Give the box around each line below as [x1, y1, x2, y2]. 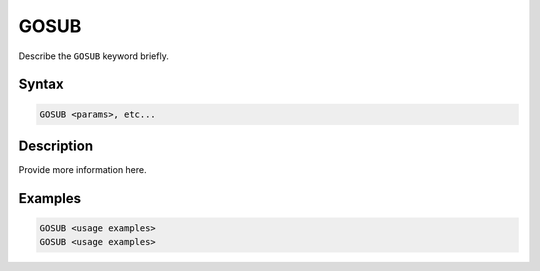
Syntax [18, 76, 64, 93]
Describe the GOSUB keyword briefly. [18, 50, 169, 62]
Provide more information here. [18, 164, 147, 176]
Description [18, 137, 94, 154]
